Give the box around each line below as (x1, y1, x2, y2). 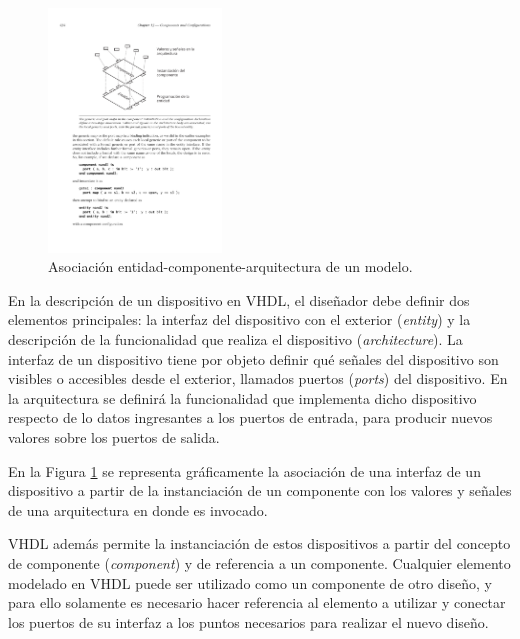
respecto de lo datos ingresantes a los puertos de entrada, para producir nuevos (8, 407, 493, 428)
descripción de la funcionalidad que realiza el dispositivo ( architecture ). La (8, 328, 463, 349)
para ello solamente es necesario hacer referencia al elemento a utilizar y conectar (8, 592, 506, 613)
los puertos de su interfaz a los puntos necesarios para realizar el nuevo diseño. (8, 611, 489, 632)
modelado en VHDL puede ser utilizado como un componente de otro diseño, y (8, 572, 492, 593)
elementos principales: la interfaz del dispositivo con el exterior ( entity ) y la (8, 309, 471, 330)
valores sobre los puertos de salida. (8, 426, 220, 447)
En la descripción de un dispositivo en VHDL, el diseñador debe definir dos (8, 289, 470, 310)
